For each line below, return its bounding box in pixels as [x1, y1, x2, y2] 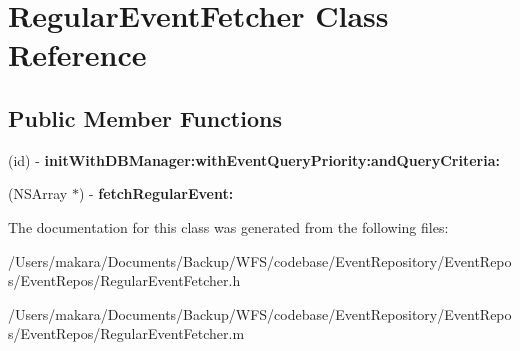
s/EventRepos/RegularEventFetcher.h [8, 270, 241, 291]
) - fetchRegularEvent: [78, 183, 234, 204]
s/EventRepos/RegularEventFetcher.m [8, 323, 245, 344]
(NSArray [8, 183, 68, 204]
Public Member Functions [8, 102, 282, 133]
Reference [8, 34, 147, 75]
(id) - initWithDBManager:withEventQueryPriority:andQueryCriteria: [8, 149, 500, 170]
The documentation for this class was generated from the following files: [8, 216, 449, 237]
